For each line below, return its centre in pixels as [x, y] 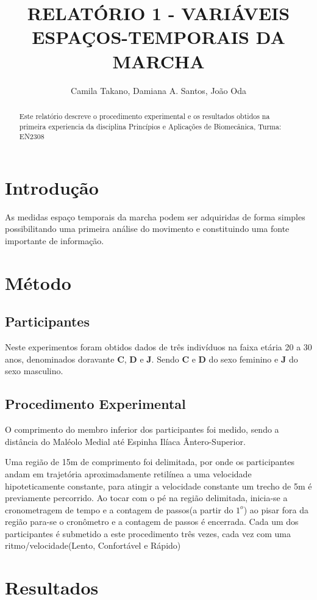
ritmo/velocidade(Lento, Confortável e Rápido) [93, 545]
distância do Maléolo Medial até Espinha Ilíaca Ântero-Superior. [125, 441]
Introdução [52, 187]
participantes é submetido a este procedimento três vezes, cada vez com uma [148, 533]
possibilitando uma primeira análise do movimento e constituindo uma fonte [147, 229]
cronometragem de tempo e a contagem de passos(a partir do [119, 509]
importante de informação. [55, 240]
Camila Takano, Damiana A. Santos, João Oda [158, 90]
